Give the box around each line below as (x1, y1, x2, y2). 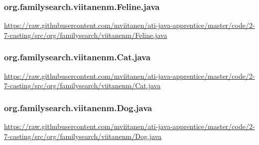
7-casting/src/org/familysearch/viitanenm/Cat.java (4, 80, 161, 91)
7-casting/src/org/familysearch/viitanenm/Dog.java (4, 131, 162, 141)
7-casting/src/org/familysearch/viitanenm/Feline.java (4, 29, 167, 40)
